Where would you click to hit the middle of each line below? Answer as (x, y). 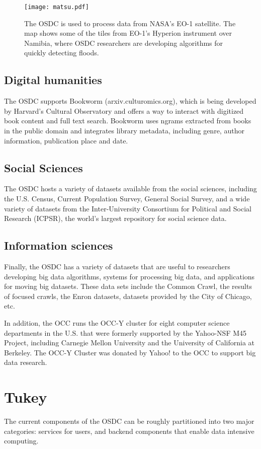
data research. (26, 362)
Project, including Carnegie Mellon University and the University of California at (129, 343)
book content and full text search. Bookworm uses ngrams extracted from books (128, 121)
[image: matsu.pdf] (57, 7)
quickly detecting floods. (62, 53)
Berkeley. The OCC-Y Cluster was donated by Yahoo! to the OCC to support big (130, 352)
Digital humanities (53, 80)
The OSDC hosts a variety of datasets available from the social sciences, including (130, 189)
